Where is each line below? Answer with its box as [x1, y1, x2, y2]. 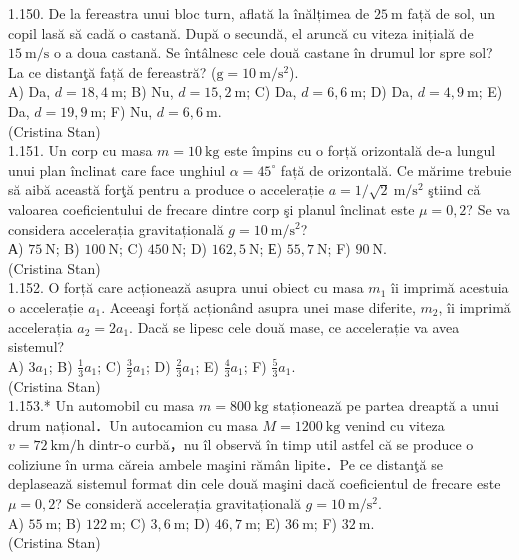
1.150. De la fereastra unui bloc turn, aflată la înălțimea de [8, 3, 370, 23]
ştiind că [428, 179, 481, 200]
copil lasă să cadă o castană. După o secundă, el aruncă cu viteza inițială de [8, 22, 474, 43]
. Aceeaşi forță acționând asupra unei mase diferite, [101, 296, 416, 317]
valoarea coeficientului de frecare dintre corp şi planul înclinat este [8, 198, 415, 219]
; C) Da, [246, 81, 297, 102]
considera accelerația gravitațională [8, 218, 224, 239]
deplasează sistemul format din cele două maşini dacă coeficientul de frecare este [8, 473, 501, 494]
